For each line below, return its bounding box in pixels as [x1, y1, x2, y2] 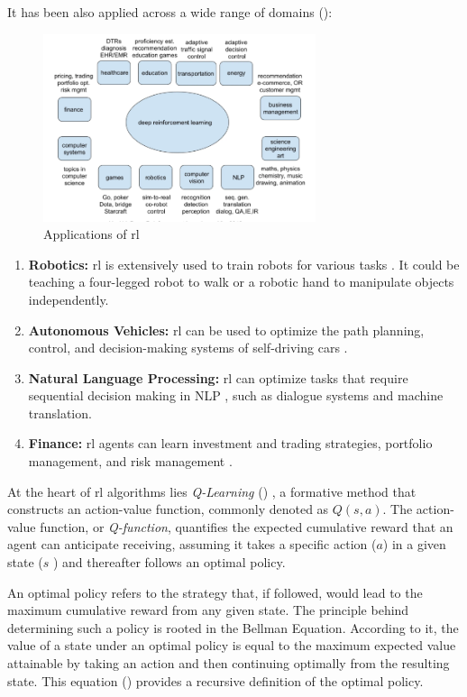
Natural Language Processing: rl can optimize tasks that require [28, 368, 408, 387]
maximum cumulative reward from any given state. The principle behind [7, 601, 409, 619]
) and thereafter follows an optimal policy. [52, 553, 286, 572]
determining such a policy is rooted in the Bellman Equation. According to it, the [7, 618, 459, 637]
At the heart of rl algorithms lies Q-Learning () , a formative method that [7, 481, 417, 500]
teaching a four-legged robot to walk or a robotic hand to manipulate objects [28, 272, 454, 291]
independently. [28, 289, 109, 308]
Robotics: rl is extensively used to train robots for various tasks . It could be [28, 254, 460, 273]
